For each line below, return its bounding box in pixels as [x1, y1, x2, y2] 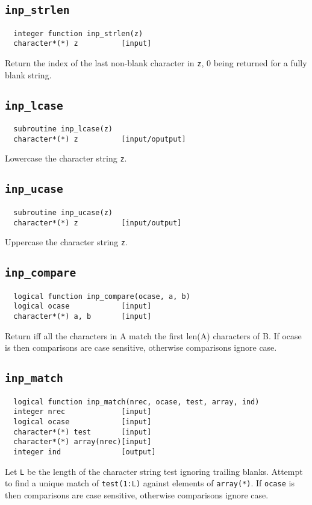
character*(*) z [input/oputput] [13, 134, 186, 143]
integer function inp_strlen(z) [13, 29, 143, 38]
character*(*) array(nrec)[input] [13, 438, 152, 447]
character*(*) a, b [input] [13, 312, 152, 321]
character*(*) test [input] [13, 427, 152, 436]
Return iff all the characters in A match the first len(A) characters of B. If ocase [5, 329, 302, 342]
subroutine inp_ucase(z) [13, 208, 113, 217]
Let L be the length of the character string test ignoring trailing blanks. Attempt [5, 465, 303, 477]
